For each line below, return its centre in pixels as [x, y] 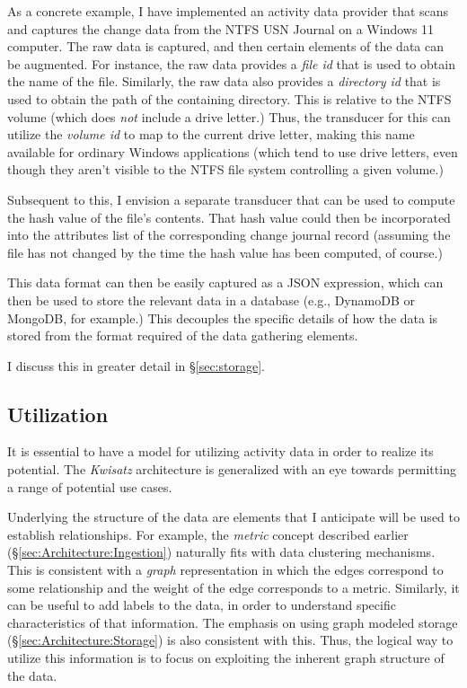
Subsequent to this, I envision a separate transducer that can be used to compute [231, 199]
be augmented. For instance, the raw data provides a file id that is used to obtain [231, 63]
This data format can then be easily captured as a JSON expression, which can [225, 282]
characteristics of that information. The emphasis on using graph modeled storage [233, 622]
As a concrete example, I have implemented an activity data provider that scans [228, 11]
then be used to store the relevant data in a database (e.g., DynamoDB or [211, 300]
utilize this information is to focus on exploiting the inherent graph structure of [226, 658]
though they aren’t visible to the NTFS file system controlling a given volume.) [225, 169]
